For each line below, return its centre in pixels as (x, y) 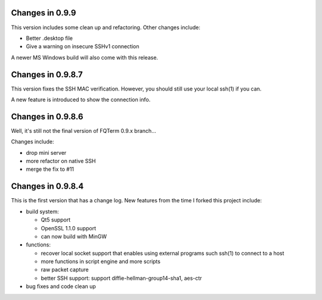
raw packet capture (65, 270)
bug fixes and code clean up (61, 286)
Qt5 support (56, 220)
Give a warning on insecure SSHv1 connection (83, 46)
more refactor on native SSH (61, 161)
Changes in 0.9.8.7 (47, 74)
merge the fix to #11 (50, 169)
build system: (42, 211)
